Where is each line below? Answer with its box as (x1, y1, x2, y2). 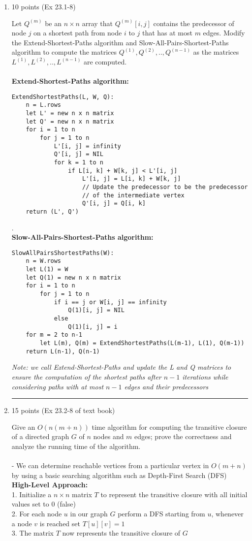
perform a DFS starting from (118, 509, 205, 519)
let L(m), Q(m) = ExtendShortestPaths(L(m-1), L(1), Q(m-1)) (40, 340, 245, 347)
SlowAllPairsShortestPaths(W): (11, 249, 114, 256)
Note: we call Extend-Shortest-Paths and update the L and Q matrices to (11, 362, 231, 372)
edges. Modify (203, 28, 245, 38)
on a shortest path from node (33, 28, 122, 38)
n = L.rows (26, 101, 62, 109)
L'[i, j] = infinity (54, 142, 121, 150)
